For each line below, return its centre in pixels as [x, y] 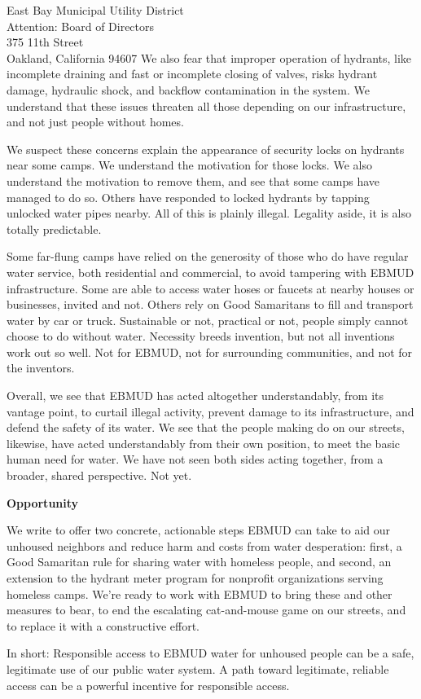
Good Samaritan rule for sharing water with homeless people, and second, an [199, 562]
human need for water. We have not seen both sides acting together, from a [195, 459]
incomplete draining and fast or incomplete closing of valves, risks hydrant [192, 74]
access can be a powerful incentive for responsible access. [148, 685]
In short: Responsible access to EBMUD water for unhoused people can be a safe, [210, 653]
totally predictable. [54, 229]
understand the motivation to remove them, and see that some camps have [193, 180]
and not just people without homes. [95, 122]
